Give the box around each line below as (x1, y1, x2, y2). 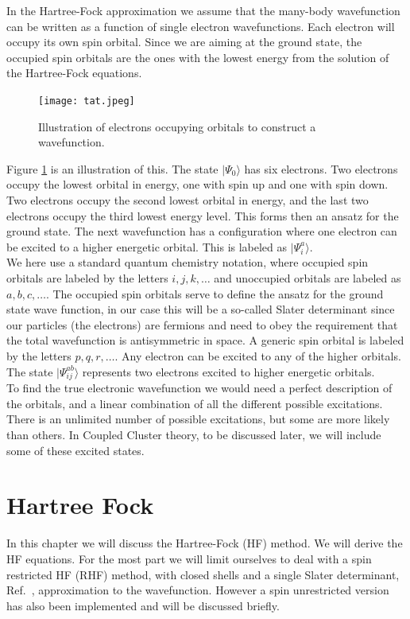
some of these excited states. (6, 442, 145, 458)
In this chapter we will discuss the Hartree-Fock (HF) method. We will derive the (6, 535, 403, 551)
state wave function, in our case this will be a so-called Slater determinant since (6, 301, 395, 317)
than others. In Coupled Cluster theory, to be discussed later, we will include (6, 426, 381, 443)
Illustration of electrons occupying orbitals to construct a (38, 118, 316, 134)
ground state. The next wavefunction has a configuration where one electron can (6, 223, 397, 239)
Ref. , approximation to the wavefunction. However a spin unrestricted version (6, 582, 389, 598)
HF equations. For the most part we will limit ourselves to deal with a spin (6, 550, 372, 566)
